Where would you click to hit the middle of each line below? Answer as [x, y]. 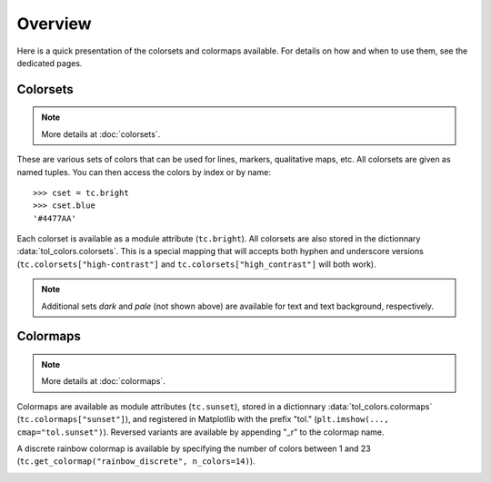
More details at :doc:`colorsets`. [101, 134]
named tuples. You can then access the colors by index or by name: [144, 172]
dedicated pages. [50, 63]
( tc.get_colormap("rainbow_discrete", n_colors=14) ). [136, 461]
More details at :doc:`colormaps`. [103, 381]
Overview [54, 24]
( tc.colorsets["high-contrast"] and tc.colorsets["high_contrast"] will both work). [196, 264]
